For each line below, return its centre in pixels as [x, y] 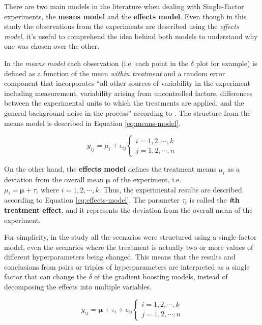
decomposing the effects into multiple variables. [78, 287]
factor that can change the [45, 277]
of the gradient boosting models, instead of [161, 277]
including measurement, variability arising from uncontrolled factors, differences [128, 93]
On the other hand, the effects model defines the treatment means [110, 169]
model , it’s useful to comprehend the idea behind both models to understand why [131, 36]
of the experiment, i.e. [147, 179]
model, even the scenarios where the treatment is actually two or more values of [129, 247]
